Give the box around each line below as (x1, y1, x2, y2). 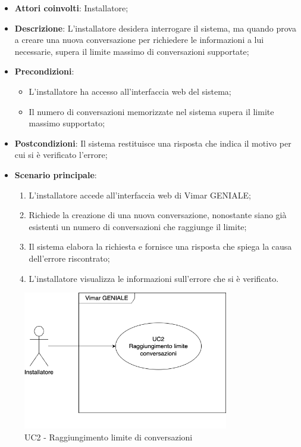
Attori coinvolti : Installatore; (14, 2, 128, 14)
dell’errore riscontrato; (29, 252, 110, 264)
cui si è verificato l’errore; (14, 148, 108, 161)
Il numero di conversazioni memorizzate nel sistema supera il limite (29, 105, 274, 117)
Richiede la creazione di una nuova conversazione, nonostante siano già (29, 209, 287, 221)
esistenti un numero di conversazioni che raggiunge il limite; (29, 220, 247, 232)
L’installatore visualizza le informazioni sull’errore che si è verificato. (29, 272, 279, 284)
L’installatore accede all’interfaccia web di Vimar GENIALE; (29, 188, 251, 201)
